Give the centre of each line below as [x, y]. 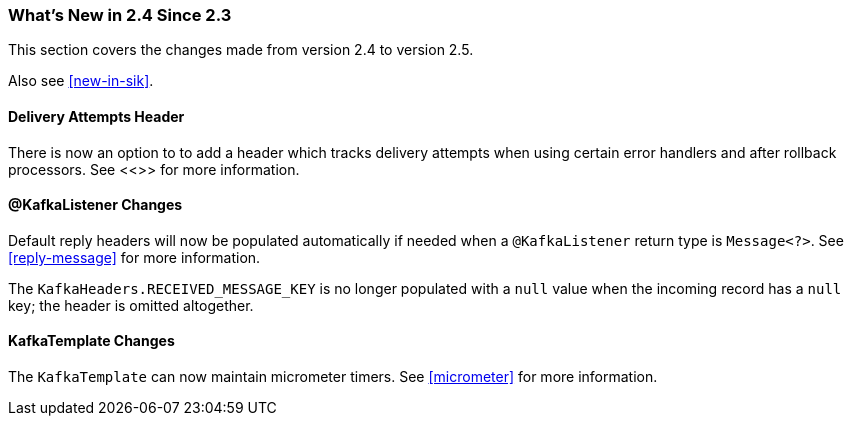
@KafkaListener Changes [95, 205]
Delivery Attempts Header [96, 116]
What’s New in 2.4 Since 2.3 [120, 15]
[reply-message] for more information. [134, 257]
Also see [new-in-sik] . [81, 81]
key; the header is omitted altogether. [131, 305]
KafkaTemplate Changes [91, 341]
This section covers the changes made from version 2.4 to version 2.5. [241, 50]
